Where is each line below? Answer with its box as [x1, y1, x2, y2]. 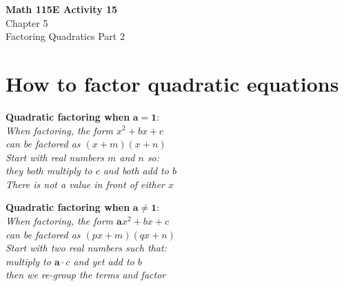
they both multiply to [6, 163, 92, 178]
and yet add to [73, 254, 134, 268]
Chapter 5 [6, 15, 48, 30]
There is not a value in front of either [6, 176, 165, 191]
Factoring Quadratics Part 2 [6, 29, 125, 43]
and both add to [103, 163, 169, 178]
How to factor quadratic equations [6, 69, 339, 97]
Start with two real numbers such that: [6, 241, 167, 255]
